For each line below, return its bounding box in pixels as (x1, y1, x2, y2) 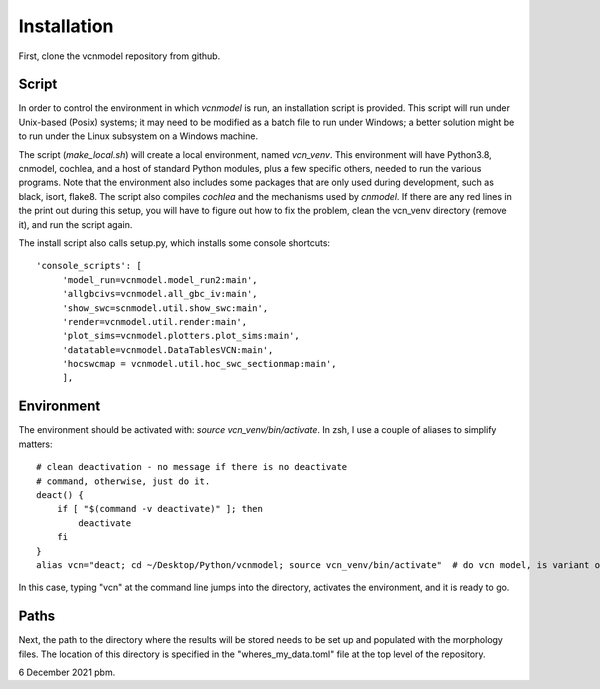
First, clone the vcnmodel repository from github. (18, 50, 221, 62)
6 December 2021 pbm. (18, 666, 116, 678)
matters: (18, 438, 54, 450)
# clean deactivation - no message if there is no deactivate (36, 461, 348, 473)
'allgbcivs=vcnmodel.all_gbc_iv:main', (62, 288, 259, 300)
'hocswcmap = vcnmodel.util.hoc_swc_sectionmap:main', (62, 358, 337, 370)
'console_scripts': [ (36, 260, 142, 272)
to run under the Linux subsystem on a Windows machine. (18, 130, 259, 142)
